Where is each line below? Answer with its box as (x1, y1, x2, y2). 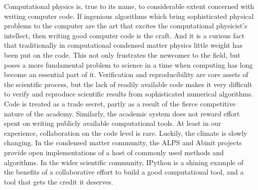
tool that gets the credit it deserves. (4, 176, 114, 187)
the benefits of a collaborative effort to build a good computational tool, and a (4, 167, 244, 177)
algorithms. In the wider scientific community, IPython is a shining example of (4, 157, 244, 167)
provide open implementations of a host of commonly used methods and (4, 147, 224, 157)
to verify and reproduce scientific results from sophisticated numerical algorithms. (4, 89, 254, 99)
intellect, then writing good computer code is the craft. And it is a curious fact (4, 30, 245, 40)
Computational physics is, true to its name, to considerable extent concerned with (4, 1, 255, 11)
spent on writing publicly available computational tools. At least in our (4, 118, 221, 128)
